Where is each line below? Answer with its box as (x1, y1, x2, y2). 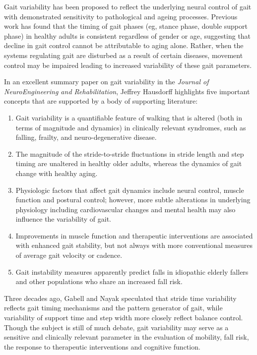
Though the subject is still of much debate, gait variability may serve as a (4, 322, 229, 332)
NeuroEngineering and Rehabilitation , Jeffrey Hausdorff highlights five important (4, 86, 250, 96)
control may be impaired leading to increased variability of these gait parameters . (4, 59, 252, 70)
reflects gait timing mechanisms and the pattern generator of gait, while (4, 302, 223, 313)
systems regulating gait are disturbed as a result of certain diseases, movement (4, 50, 243, 60)
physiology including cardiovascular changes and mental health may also (15, 204, 236, 214)
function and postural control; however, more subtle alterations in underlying (15, 194, 251, 205)
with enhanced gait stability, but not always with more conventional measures (15, 240, 253, 250)
